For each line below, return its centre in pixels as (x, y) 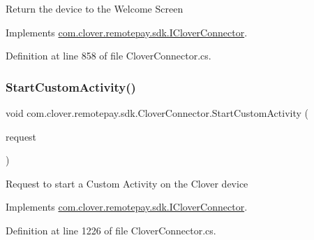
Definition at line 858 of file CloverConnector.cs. (109, 56)
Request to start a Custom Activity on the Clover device (127, 183)
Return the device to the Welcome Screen (95, 8)
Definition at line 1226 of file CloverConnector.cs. (111, 230)
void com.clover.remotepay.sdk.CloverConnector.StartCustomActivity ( (157, 113)
